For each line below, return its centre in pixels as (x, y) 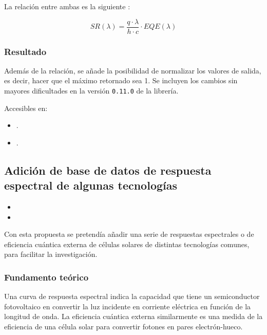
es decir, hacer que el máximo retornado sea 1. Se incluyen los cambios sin (121, 80)
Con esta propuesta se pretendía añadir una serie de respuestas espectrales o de (129, 234)
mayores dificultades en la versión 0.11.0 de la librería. (91, 91)
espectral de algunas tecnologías (91, 185)
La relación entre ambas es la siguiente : (67, 6)
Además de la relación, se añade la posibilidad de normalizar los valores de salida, (133, 70)
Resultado (25, 51)
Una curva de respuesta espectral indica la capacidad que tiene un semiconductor (132, 296)
